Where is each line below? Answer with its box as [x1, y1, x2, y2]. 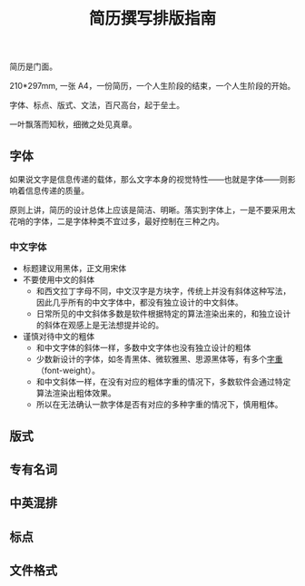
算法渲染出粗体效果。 [35, 387, 116, 399]
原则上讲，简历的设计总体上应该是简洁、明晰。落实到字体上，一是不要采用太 [9, 205, 296, 215]
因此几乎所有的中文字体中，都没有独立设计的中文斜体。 [35, 297, 243, 308]
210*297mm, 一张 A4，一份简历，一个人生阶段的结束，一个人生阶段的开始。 [9, 81, 296, 92]
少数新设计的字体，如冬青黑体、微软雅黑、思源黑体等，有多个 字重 [35, 354, 283, 365]
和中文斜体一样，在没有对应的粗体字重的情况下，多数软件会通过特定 [35, 376, 291, 387]
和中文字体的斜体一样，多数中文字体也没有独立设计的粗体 [35, 342, 251, 354]
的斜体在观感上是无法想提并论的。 [35, 319, 164, 331]
